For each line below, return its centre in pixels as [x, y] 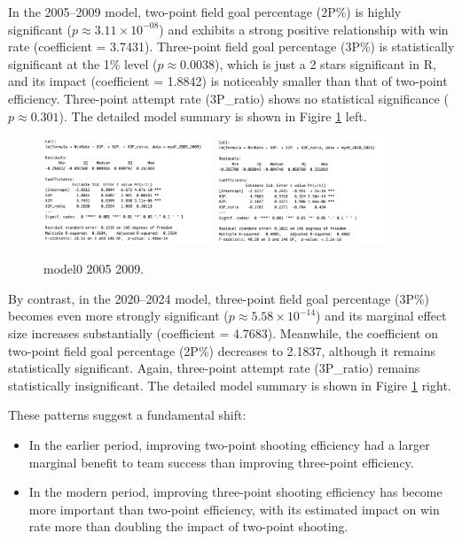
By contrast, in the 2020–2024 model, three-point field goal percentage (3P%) [219, 298]
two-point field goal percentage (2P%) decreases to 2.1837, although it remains [222, 350]
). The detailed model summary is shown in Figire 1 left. [213, 116]
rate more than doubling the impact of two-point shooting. [188, 526]
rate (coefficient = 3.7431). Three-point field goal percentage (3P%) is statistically [231, 46]
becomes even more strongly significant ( [118, 316]
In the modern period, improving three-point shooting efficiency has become [235, 492]
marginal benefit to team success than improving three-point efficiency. [221, 462]
